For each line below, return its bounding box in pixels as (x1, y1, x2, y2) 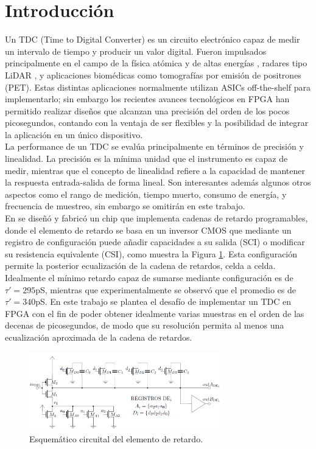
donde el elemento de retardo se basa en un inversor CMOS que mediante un (5, 223, 292, 236)
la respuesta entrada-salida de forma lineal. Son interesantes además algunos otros (5, 176, 311, 189)
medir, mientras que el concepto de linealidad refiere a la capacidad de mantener (5, 164, 305, 176)
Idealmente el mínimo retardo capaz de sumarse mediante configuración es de (5, 271, 293, 284)
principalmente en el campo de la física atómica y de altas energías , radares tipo (5, 57, 307, 69)
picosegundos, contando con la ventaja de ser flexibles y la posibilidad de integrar (5, 116, 309, 129)
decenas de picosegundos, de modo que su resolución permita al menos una (5, 319, 284, 332)
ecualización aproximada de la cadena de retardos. (5, 330, 192, 343)
